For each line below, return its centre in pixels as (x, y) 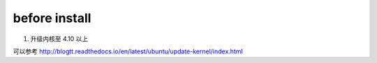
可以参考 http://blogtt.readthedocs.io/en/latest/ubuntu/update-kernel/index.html (128, 51)
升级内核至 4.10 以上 (59, 39)
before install (52, 18)
